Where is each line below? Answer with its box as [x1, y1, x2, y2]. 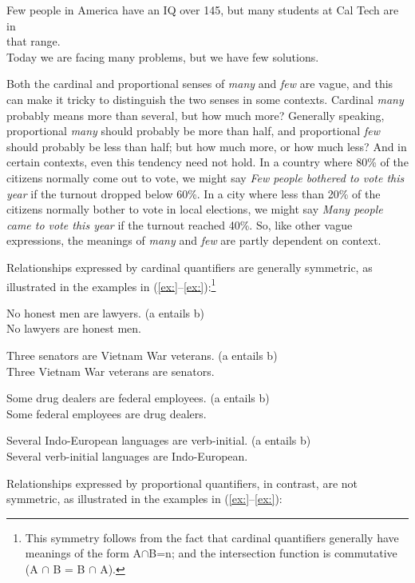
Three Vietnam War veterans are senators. [6, 362, 215, 379]
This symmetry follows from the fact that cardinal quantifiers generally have [25, 529, 399, 545]
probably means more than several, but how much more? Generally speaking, [6, 106, 385, 123]
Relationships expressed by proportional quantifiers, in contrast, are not [6, 474, 358, 491]
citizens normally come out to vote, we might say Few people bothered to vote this [6, 169, 405, 186]
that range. [6, 33, 61, 50]
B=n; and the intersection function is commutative [148, 545, 397, 561]
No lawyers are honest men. [6, 320, 141, 337]
